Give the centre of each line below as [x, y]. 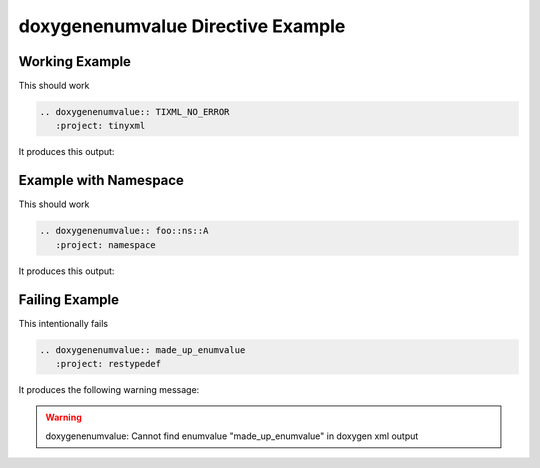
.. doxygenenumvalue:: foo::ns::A [124, 231]
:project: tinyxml [100, 126]
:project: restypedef [108, 363]
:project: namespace [106, 244]
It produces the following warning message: [109, 389]
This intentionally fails [63, 323]
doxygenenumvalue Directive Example [182, 26]
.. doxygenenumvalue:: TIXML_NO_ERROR [134, 112]
